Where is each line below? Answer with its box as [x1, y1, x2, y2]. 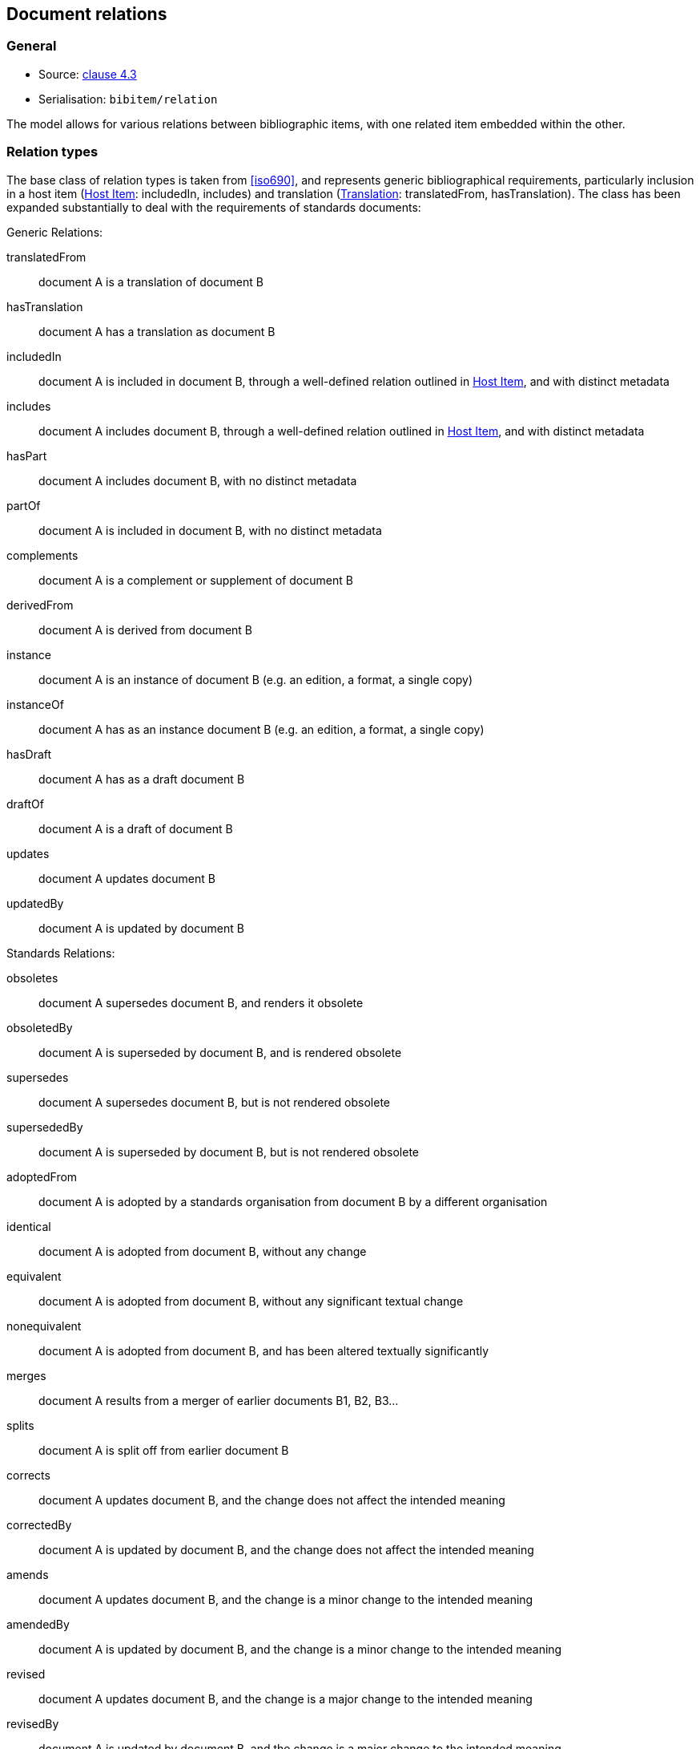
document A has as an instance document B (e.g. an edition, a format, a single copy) [38, 722, 485, 736]
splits [6, 1418, 34, 1432]
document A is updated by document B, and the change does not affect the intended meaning [38, 1542, 534, 1557]
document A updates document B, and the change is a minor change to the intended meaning [38, 1592, 533, 1606]
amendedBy [6, 1617, 70, 1631]
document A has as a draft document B [38, 771, 245, 786]
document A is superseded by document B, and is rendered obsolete [38, 1045, 402, 1059]
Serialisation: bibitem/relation [38, 91, 218, 106]
